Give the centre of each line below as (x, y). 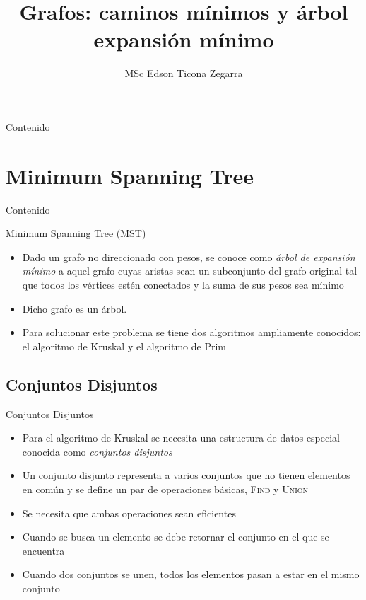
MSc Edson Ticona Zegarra (184, 73)
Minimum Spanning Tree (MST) (76, 233)
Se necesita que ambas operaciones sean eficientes (129, 513)
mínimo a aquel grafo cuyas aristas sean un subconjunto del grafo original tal (190, 271)
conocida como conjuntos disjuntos (97, 451)
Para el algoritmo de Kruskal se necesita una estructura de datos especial (181, 438)
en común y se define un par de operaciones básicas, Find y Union (165, 489)
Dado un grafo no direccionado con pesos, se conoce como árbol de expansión (189, 256)
